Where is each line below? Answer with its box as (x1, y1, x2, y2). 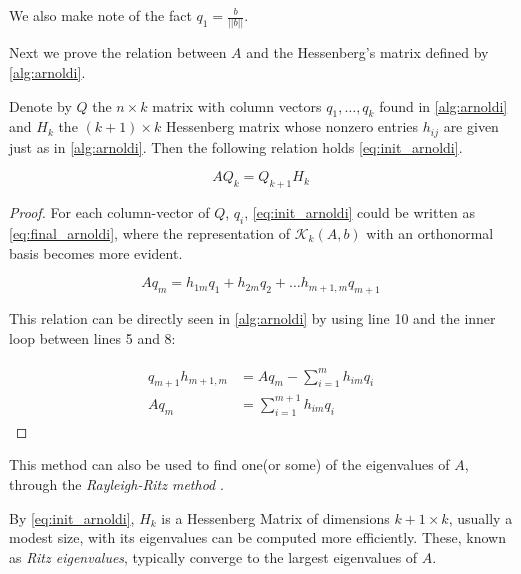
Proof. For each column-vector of (9, 202, 210, 223)
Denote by (9, 95, 72, 116)
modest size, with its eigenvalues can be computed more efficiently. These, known (9, 527, 506, 548)
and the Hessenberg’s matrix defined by (246, 42, 489, 63)
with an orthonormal (366, 222, 494, 243)
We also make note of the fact (9, 5, 192, 25)
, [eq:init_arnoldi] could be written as (244, 202, 476, 223)
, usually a (448, 507, 513, 528)
